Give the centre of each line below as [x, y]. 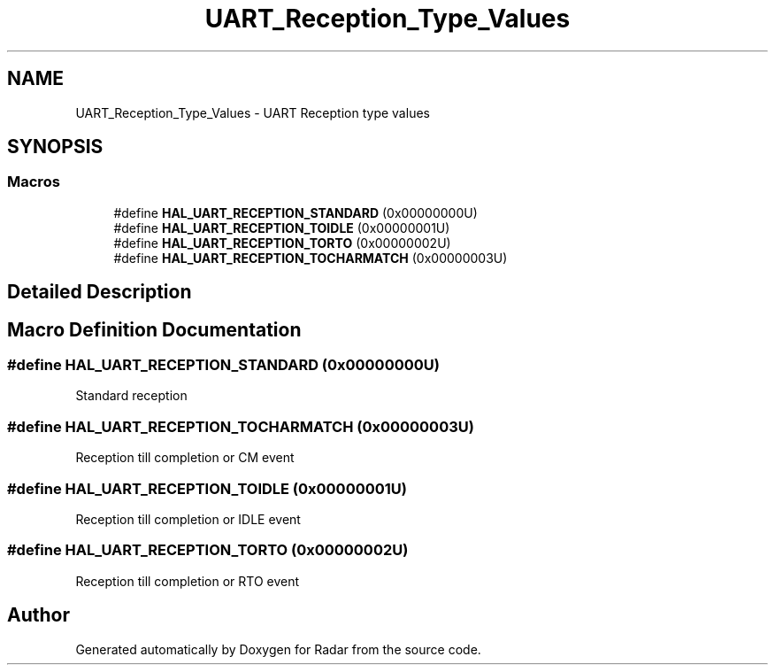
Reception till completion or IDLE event [188, 519]
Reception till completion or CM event [185, 458]
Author [38, 615]
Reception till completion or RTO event [188, 581]
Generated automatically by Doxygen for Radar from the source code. [278, 649]
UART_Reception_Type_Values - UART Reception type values [253, 112]
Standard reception [131, 396]
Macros [34, 182]
